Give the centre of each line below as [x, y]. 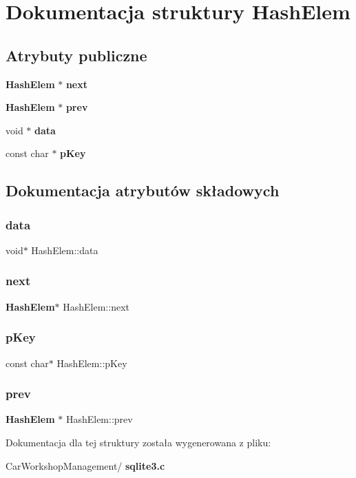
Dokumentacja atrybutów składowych [143, 190]
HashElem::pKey [92, 363]
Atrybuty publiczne [76, 55]
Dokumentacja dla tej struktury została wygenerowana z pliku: [138, 442]
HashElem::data [65, 250]
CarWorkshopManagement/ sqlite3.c [85, 465]
